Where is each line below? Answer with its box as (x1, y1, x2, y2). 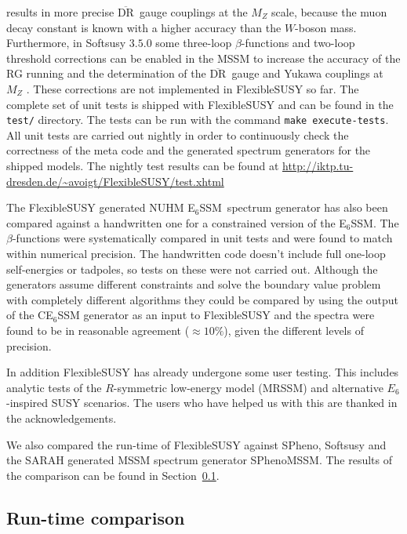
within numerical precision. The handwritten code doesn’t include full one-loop (6, 245, 386, 261)
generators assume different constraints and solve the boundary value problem (6, 276, 381, 292)
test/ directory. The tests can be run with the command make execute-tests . (6, 111, 389, 128)
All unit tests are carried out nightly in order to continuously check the (6, 126, 349, 143)
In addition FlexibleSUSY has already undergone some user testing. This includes (6, 364, 399, 380)
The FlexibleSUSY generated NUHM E (6, 199, 195, 216)
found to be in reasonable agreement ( (6, 321, 190, 338)
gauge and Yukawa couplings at (231, 65, 383, 82)
